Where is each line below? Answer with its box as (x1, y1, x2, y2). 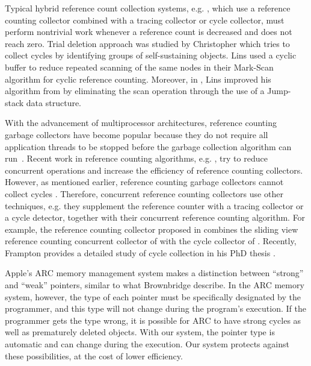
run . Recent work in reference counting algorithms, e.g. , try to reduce (5, 152, 268, 165)
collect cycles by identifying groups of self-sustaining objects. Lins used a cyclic (5, 49, 297, 62)
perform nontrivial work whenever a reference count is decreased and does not (5, 25, 292, 38)
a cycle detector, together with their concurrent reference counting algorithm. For (5, 211, 306, 224)
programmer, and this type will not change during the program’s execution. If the (5, 302, 306, 315)
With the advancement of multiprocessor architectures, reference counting (5, 116, 277, 129)
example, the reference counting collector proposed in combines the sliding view (5, 222, 298, 235)
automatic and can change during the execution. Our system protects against (5, 338, 289, 350)
